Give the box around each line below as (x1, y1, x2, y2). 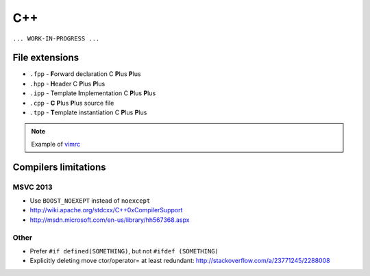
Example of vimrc (31, 140, 81, 148)
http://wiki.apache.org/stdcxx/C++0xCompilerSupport (29, 206, 183, 214)
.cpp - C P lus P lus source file (29, 99, 114, 107)
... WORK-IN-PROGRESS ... (12, 34, 100, 42)
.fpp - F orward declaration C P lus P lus (29, 70, 141, 78)
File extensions (12, 52, 79, 64)
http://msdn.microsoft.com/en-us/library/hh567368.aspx (29, 216, 190, 224)
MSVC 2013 (12, 182, 53, 192)
